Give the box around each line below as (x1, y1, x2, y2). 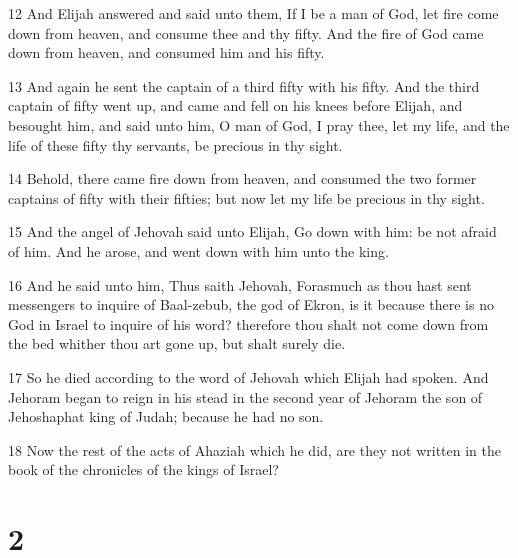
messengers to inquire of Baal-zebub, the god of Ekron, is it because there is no (8, 294, 494, 315)
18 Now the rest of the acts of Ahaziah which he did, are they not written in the (8, 439, 501, 460)
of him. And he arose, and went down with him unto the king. (8, 240, 389, 261)
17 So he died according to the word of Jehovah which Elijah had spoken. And (8, 366, 489, 387)
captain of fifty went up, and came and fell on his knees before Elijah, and (8, 95, 463, 116)
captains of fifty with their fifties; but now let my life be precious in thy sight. (8, 187, 485, 208)
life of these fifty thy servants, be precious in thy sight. (8, 134, 343, 155)
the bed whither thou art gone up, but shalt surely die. (8, 333, 346, 354)
